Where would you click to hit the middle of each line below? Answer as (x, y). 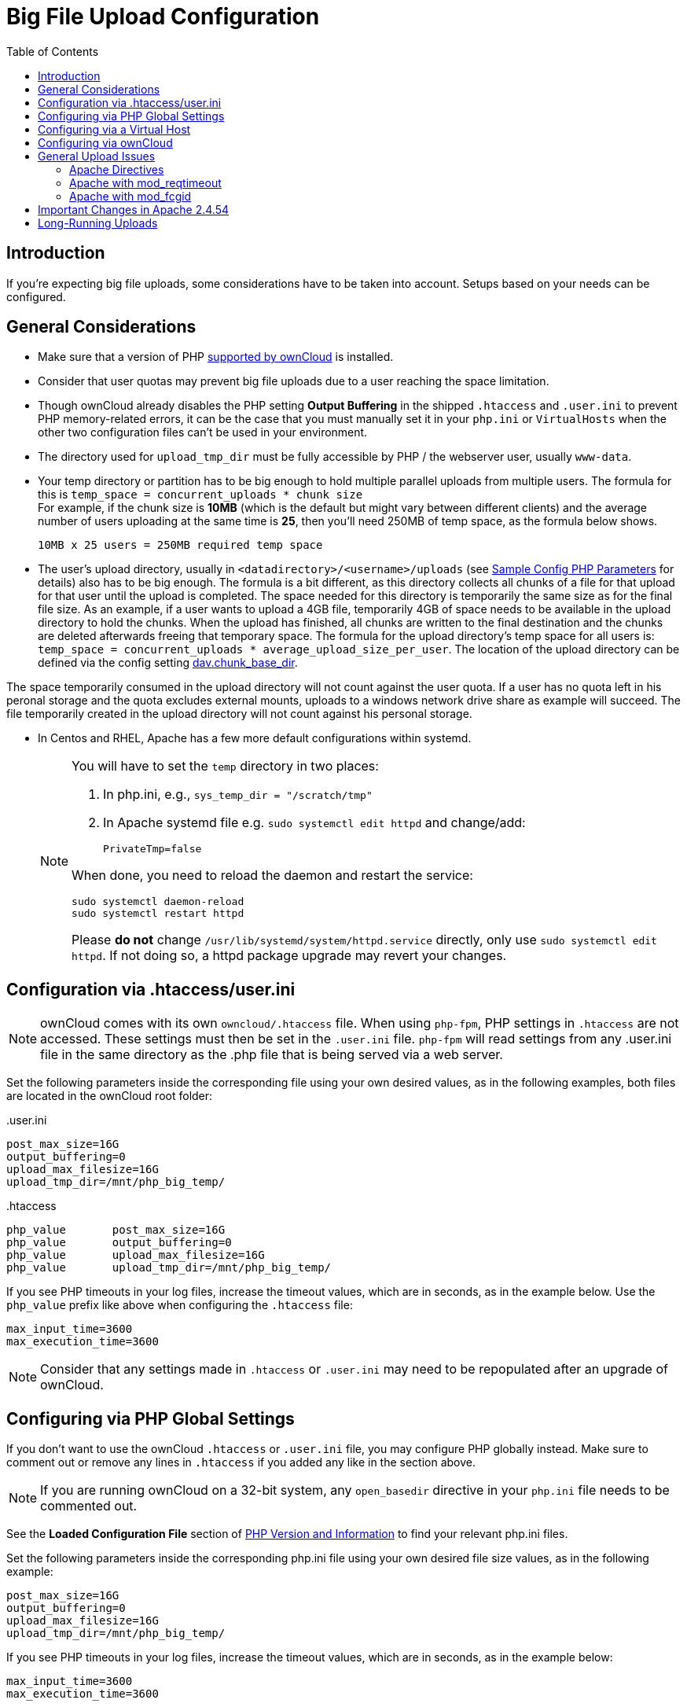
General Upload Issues (97, 156)
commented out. (89, 1506)
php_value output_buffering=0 (119, 1243)
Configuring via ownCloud (105, 142)
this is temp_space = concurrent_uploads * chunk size (200, 495)
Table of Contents (53, 51)
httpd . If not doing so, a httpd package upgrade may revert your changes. (289, 956)
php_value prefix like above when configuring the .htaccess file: (180, 1305)
